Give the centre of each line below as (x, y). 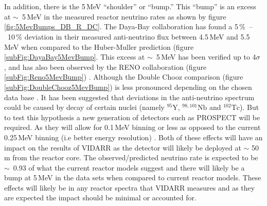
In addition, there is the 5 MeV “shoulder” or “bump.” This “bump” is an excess (130, 6)
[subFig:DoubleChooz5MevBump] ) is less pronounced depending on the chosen (128, 87)
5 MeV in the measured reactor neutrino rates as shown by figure (124, 16)
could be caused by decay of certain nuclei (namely (84, 107)
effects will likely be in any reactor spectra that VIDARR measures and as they (130, 187)
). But (249, 107)
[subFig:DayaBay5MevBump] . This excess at (75, 57)
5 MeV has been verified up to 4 (206, 57)
